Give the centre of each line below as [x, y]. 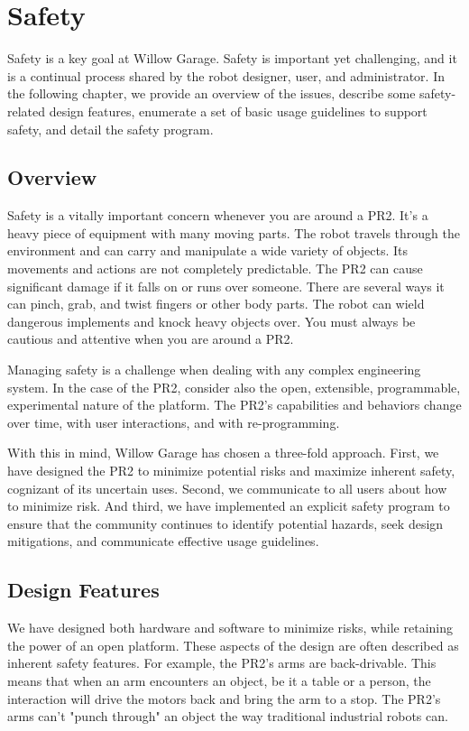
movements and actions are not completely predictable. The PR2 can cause [215, 268]
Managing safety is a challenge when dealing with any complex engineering [214, 370]
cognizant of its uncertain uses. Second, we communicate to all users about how [227, 488]
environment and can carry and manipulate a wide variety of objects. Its [208, 250]
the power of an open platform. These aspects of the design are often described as [233, 645]
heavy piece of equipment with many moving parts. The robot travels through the [234, 232]
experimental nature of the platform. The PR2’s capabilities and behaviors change [234, 405]
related [27, 111]
